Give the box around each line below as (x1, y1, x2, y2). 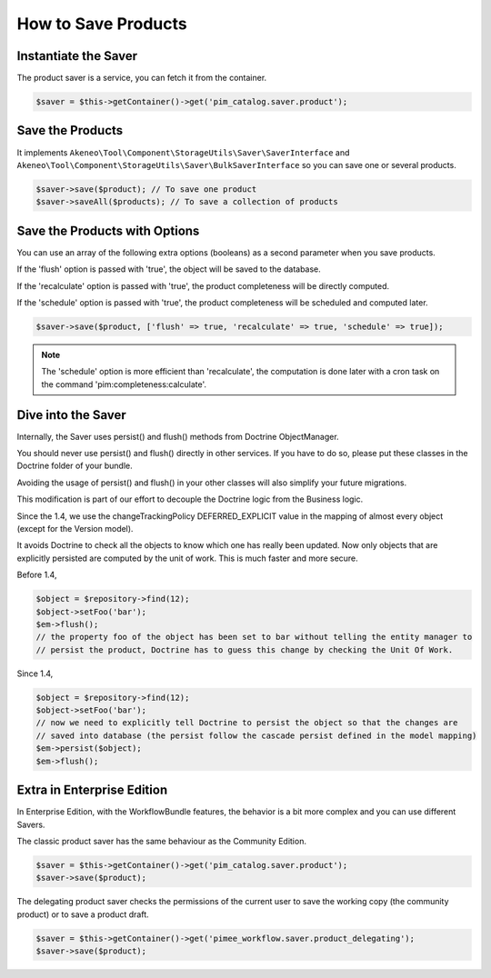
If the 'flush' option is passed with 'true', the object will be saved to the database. (16, 264, 322, 274)
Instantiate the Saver (16, 48, 138, 64)
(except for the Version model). (16, 523, 134, 534)
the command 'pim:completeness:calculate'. (41, 378, 207, 390)
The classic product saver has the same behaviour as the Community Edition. (16, 835, 306, 846)
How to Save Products (16, 14, 187, 34)
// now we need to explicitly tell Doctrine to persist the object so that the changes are (35, 718, 458, 728)
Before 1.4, (16, 569, 57, 581)
